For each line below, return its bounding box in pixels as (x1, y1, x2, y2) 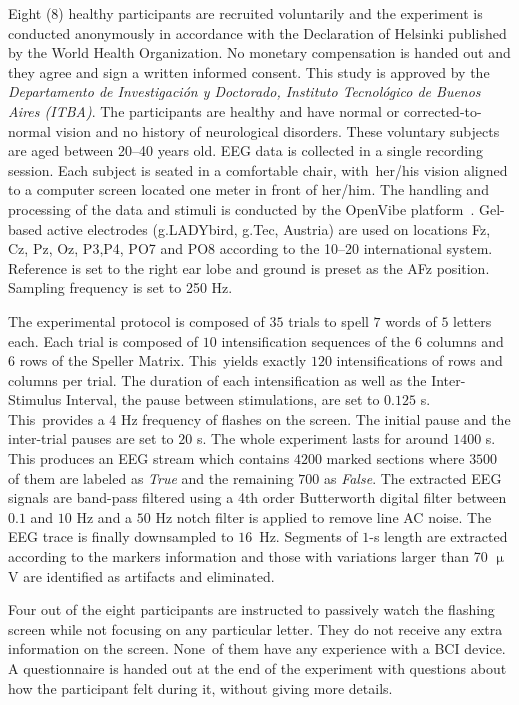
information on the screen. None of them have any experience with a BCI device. (8, 638, 506, 659)
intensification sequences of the (221, 330, 411, 351)
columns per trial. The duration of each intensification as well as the (8, 369, 427, 390)
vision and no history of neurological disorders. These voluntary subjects (55, 120, 500, 141)
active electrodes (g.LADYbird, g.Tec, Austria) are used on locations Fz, (46, 218, 491, 239)
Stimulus (8, 389, 62, 410)
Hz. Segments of (259, 526, 358, 547)
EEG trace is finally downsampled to (8, 526, 234, 547)
